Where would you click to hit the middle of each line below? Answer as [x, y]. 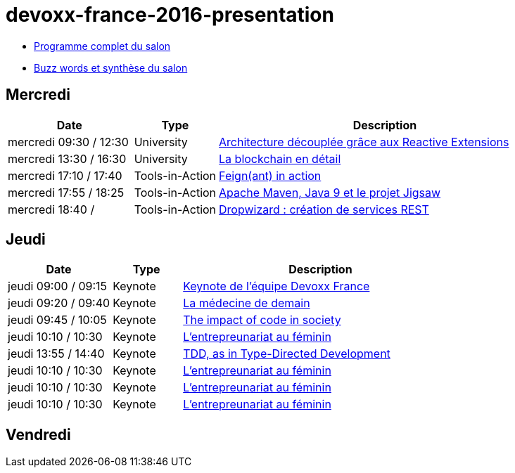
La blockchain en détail [280, 158]
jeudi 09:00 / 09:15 [58, 286]
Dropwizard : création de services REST [324, 209]
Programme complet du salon [102, 46]
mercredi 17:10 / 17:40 [65, 175]
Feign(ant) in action [270, 175]
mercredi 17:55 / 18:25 [66, 192]
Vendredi [38, 434]
